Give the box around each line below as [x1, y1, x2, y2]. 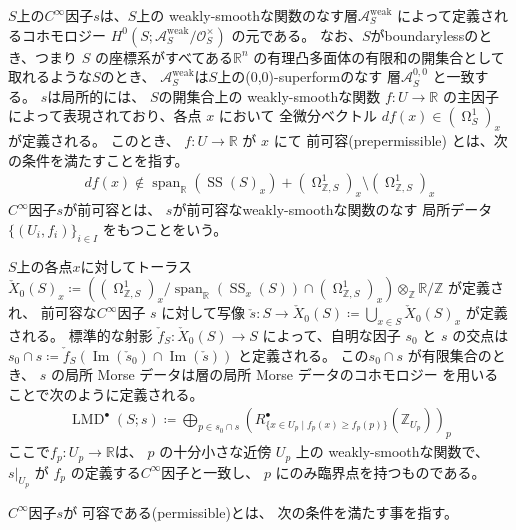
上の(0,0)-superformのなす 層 [217, 66, 401, 87]
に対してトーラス [80, 255, 192, 276]
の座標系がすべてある [94, 46, 233, 67]
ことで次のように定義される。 [8, 383, 204, 404]
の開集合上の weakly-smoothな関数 [158, 85, 381, 106]
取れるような [8, 66, 92, 87]
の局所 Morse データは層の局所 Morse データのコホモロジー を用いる [50, 364, 499, 385]
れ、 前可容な [8, 302, 97, 323]
